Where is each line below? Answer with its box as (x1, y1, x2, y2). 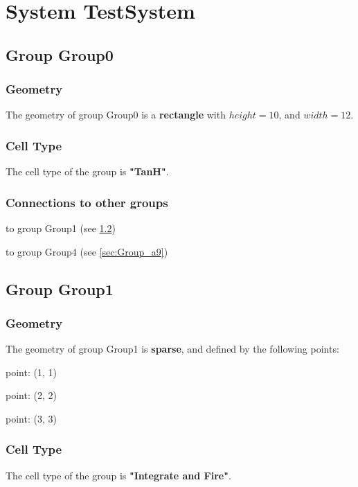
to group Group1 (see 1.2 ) (6, 221, 116, 235)
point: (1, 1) (6, 364, 57, 379)
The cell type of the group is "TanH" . (6, 164, 169, 179)
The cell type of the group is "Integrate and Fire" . (6, 468, 231, 482)
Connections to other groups (6, 193, 168, 211)
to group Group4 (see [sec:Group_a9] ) (6, 244, 168, 258)
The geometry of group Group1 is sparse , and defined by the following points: (6, 342, 339, 356)
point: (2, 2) (6, 388, 57, 402)
